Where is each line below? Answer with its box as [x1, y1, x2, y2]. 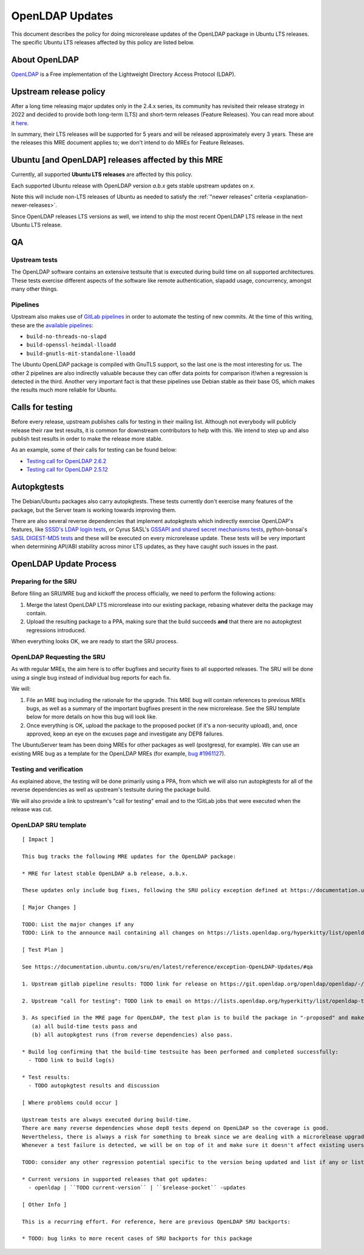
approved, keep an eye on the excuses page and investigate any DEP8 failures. [26, 730, 224, 737]
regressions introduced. [26, 626, 86, 634]
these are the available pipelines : [11, 322, 93, 329]
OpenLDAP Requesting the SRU [11, 652, 106, 661]
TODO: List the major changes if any [22, 921, 135, 928]
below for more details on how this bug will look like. [26, 713, 158, 720]
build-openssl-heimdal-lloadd [26, 342, 116, 348]
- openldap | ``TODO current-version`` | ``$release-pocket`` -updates [28, 1184, 246, 1191]
